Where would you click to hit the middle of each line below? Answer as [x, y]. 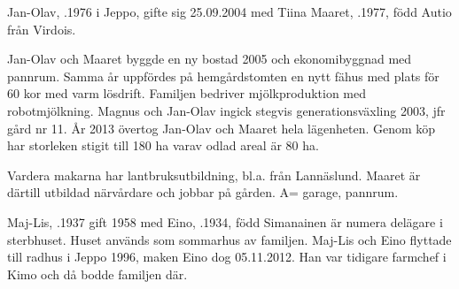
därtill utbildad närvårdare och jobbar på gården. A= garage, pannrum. [203, 192]
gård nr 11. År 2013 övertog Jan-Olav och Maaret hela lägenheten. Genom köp [222, 128]
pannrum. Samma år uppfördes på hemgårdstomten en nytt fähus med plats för [223, 76]
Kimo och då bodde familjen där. [97, 274]
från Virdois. [42, 29]
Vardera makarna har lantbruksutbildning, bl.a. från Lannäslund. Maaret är [214, 175]
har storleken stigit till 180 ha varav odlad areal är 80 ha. [163, 145]
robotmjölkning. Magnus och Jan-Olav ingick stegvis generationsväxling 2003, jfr [226, 110]
